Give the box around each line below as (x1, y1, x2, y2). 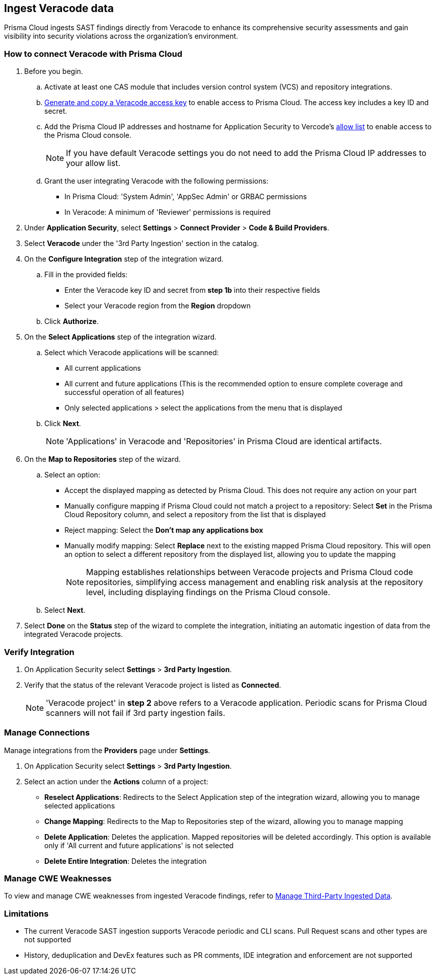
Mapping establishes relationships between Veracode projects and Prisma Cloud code (86, 567, 413, 578)
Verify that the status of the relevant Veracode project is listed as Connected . (24, 680, 281, 689)
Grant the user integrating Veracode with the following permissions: (44, 177, 268, 186)
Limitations (4, 908, 49, 919)
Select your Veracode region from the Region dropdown (64, 301, 251, 310)
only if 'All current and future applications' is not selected (44, 841, 234, 850)
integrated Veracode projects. (24, 630, 123, 639)
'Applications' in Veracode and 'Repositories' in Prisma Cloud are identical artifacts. (66, 436, 382, 447)
